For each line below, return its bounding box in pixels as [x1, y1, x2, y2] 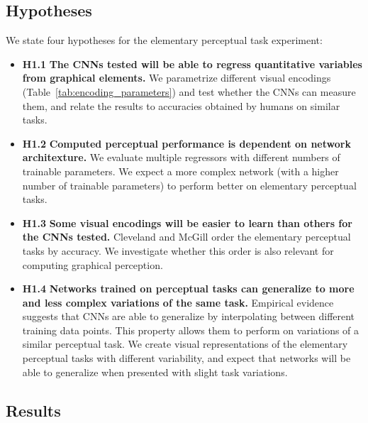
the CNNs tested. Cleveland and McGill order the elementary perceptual [22, 229, 351, 244]
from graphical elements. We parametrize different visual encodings [22, 70, 331, 85]
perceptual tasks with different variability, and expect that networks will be [22, 351, 351, 366]
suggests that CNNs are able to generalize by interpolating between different [22, 309, 355, 324]
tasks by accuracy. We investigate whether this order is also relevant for [22, 243, 334, 258]
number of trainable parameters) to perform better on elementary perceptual [22, 177, 357, 192]
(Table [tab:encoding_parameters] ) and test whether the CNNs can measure [22, 84, 356, 99]
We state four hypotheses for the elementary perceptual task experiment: [6, 33, 323, 48]
